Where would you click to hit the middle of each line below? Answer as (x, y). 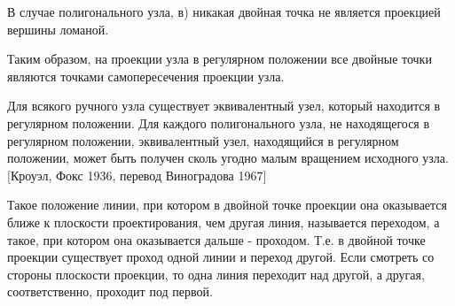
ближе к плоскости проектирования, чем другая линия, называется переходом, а (224, 222)
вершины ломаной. (58, 29)
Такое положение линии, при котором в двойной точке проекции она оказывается (227, 205)
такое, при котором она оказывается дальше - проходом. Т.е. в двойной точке (216, 239)
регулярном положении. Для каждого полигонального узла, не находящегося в (219, 122)
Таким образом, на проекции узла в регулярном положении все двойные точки (220, 59)
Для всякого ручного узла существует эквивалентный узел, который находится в (224, 106)
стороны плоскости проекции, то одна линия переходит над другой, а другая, (216, 274)
